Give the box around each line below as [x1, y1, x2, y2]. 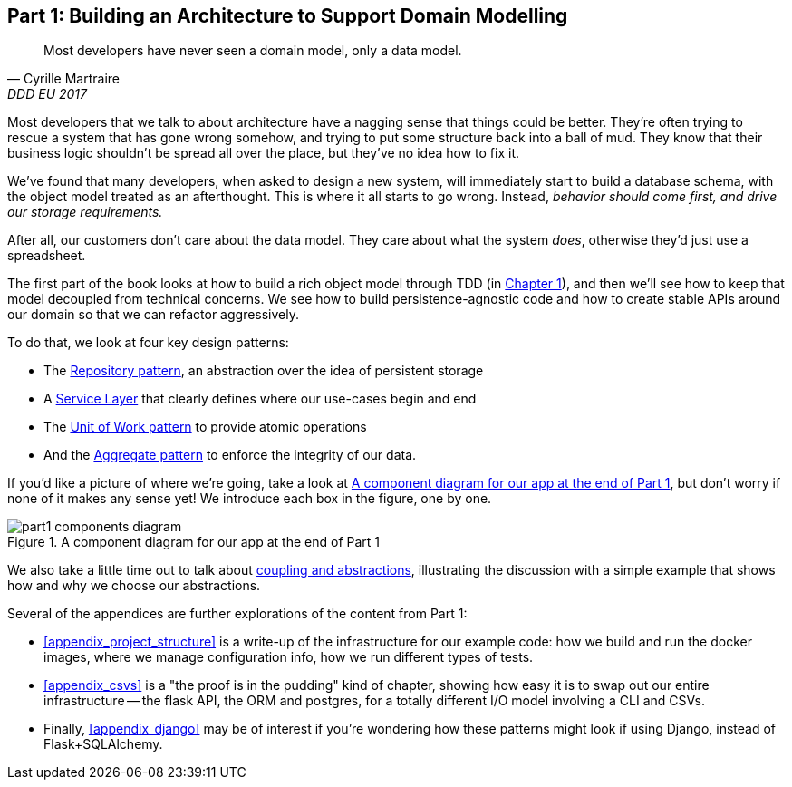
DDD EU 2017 [7, 86, 87, 102]
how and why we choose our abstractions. [7, 578, 261, 594]
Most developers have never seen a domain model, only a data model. [43, 43, 462, 59]
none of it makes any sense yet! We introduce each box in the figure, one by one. [7, 491, 492, 507]
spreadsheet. [7, 248, 86, 264]
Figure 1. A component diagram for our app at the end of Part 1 [7, 534, 381, 550]
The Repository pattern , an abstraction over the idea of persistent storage [43, 363, 484, 379]
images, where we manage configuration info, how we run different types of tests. [43, 649, 534, 666]
